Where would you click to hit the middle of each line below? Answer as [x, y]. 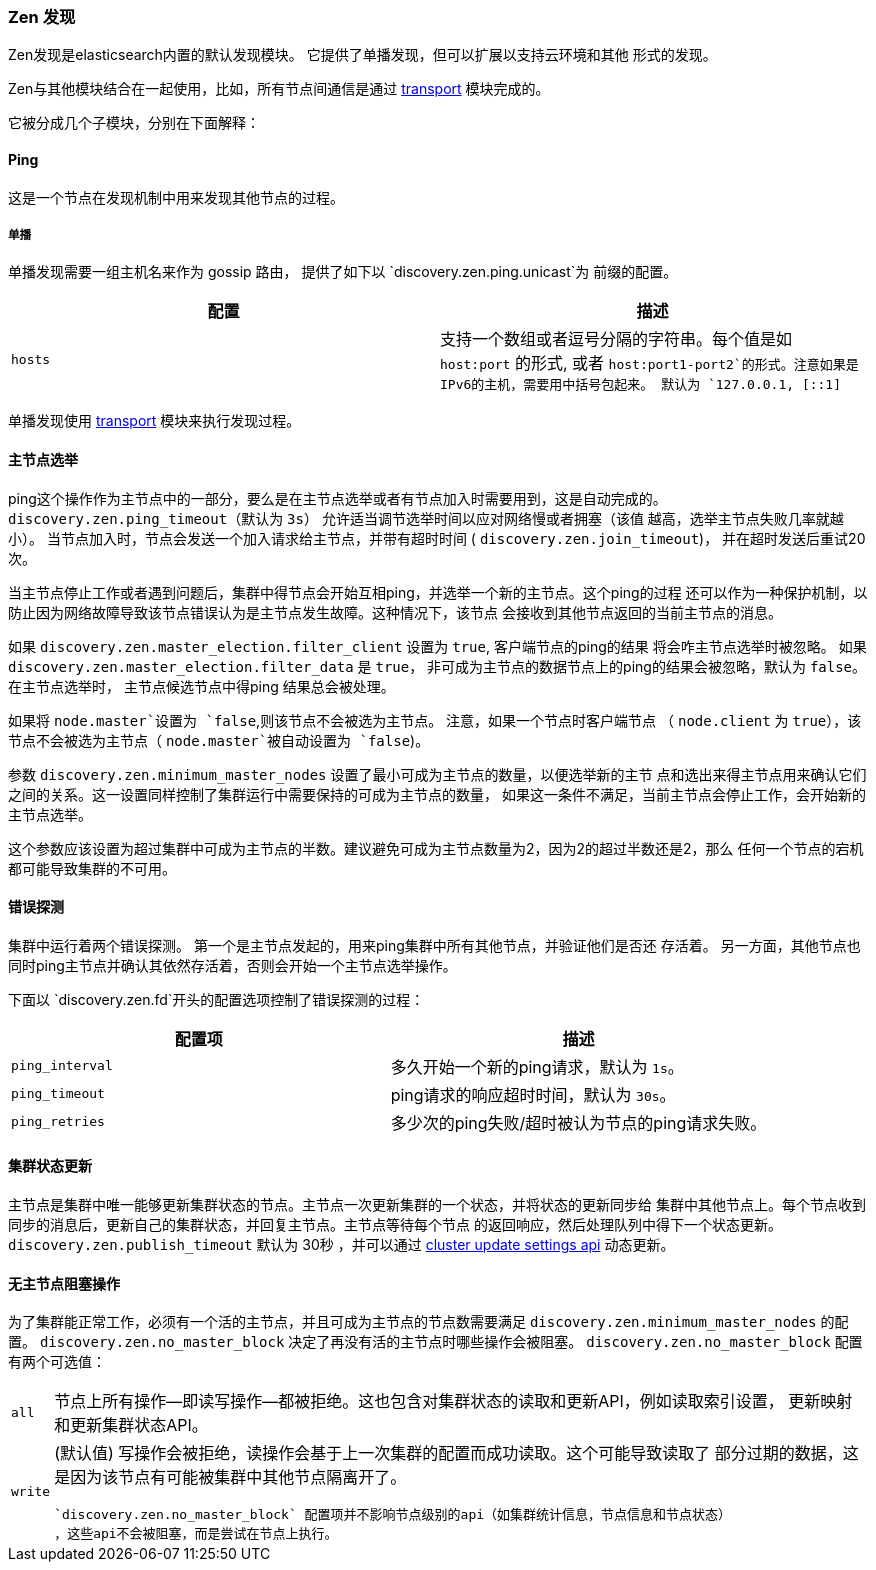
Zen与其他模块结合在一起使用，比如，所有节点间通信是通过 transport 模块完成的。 [279, 89]
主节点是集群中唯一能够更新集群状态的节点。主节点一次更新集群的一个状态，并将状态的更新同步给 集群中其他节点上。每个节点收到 [437, 1205]
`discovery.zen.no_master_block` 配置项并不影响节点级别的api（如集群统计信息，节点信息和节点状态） [393, 1515]
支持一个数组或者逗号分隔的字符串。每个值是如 [616, 339]
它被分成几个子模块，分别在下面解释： [134, 123]
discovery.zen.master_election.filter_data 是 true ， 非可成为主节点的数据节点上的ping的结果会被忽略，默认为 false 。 [437, 666]
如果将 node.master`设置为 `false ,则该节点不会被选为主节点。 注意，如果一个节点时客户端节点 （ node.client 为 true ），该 [435, 720]
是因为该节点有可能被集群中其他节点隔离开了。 [230, 1477]
